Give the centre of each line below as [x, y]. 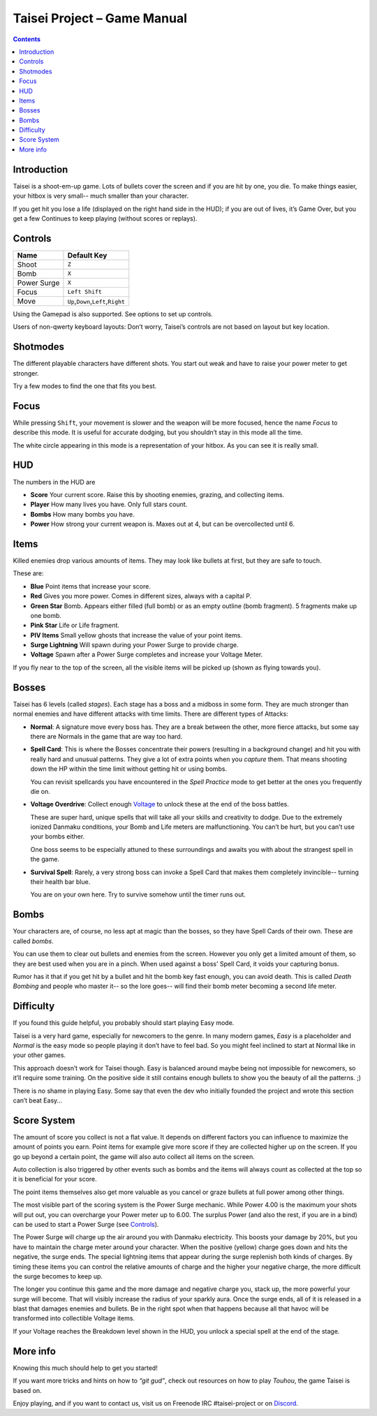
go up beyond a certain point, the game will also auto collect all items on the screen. [134, 1156]
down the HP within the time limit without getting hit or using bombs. [129, 769]
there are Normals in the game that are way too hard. [106, 736]
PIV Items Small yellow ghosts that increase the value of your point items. [136, 635]
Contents [27, 39]
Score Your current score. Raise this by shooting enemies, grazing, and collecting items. [157, 494]
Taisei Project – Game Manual [100, 18]
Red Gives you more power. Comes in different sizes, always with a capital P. [141, 596]
